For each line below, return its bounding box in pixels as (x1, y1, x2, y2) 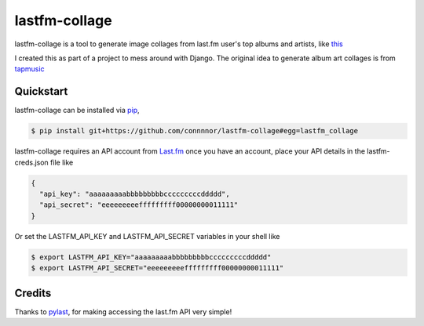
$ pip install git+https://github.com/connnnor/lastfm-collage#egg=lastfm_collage (31, 126, 359, 136)
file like (49, 158, 74, 167)
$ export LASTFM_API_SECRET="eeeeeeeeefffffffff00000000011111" (31, 263, 284, 273)
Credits (14, 286, 52, 299)
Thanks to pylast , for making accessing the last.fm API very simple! (14, 306, 232, 317)
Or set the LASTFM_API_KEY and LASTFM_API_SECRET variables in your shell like (14, 231, 280, 241)
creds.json (14, 158, 49, 167)
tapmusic (14, 64, 45, 74)
